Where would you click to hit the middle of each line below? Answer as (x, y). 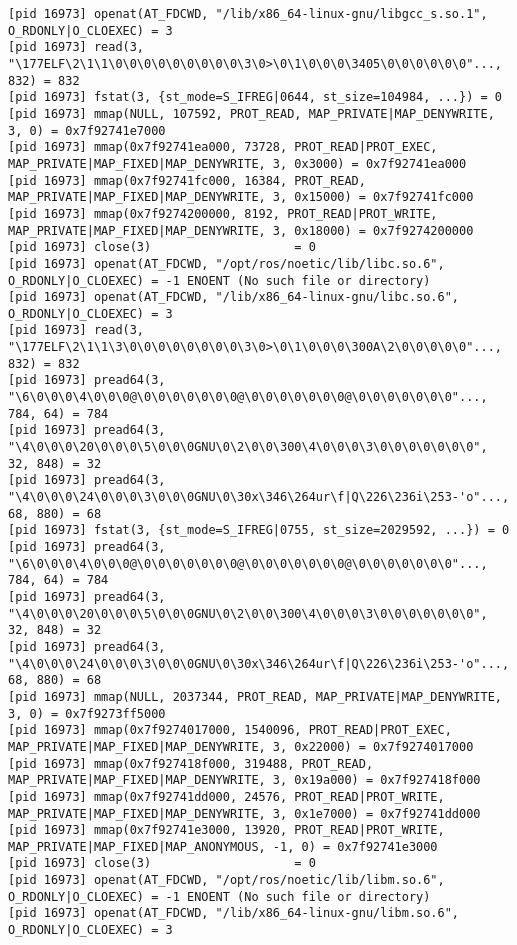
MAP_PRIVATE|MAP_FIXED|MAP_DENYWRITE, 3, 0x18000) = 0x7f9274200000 (241, 230)
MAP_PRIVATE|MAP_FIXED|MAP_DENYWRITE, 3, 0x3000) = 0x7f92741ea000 (237, 163)
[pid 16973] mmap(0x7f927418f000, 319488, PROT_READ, (191, 763)
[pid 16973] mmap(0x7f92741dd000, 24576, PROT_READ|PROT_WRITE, (226, 796)
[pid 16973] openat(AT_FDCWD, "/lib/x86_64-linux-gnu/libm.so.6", (234, 913)
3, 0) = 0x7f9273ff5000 (87, 713)
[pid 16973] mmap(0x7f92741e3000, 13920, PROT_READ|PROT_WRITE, (226, 830)
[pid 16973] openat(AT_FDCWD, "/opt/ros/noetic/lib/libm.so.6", (226, 880)
